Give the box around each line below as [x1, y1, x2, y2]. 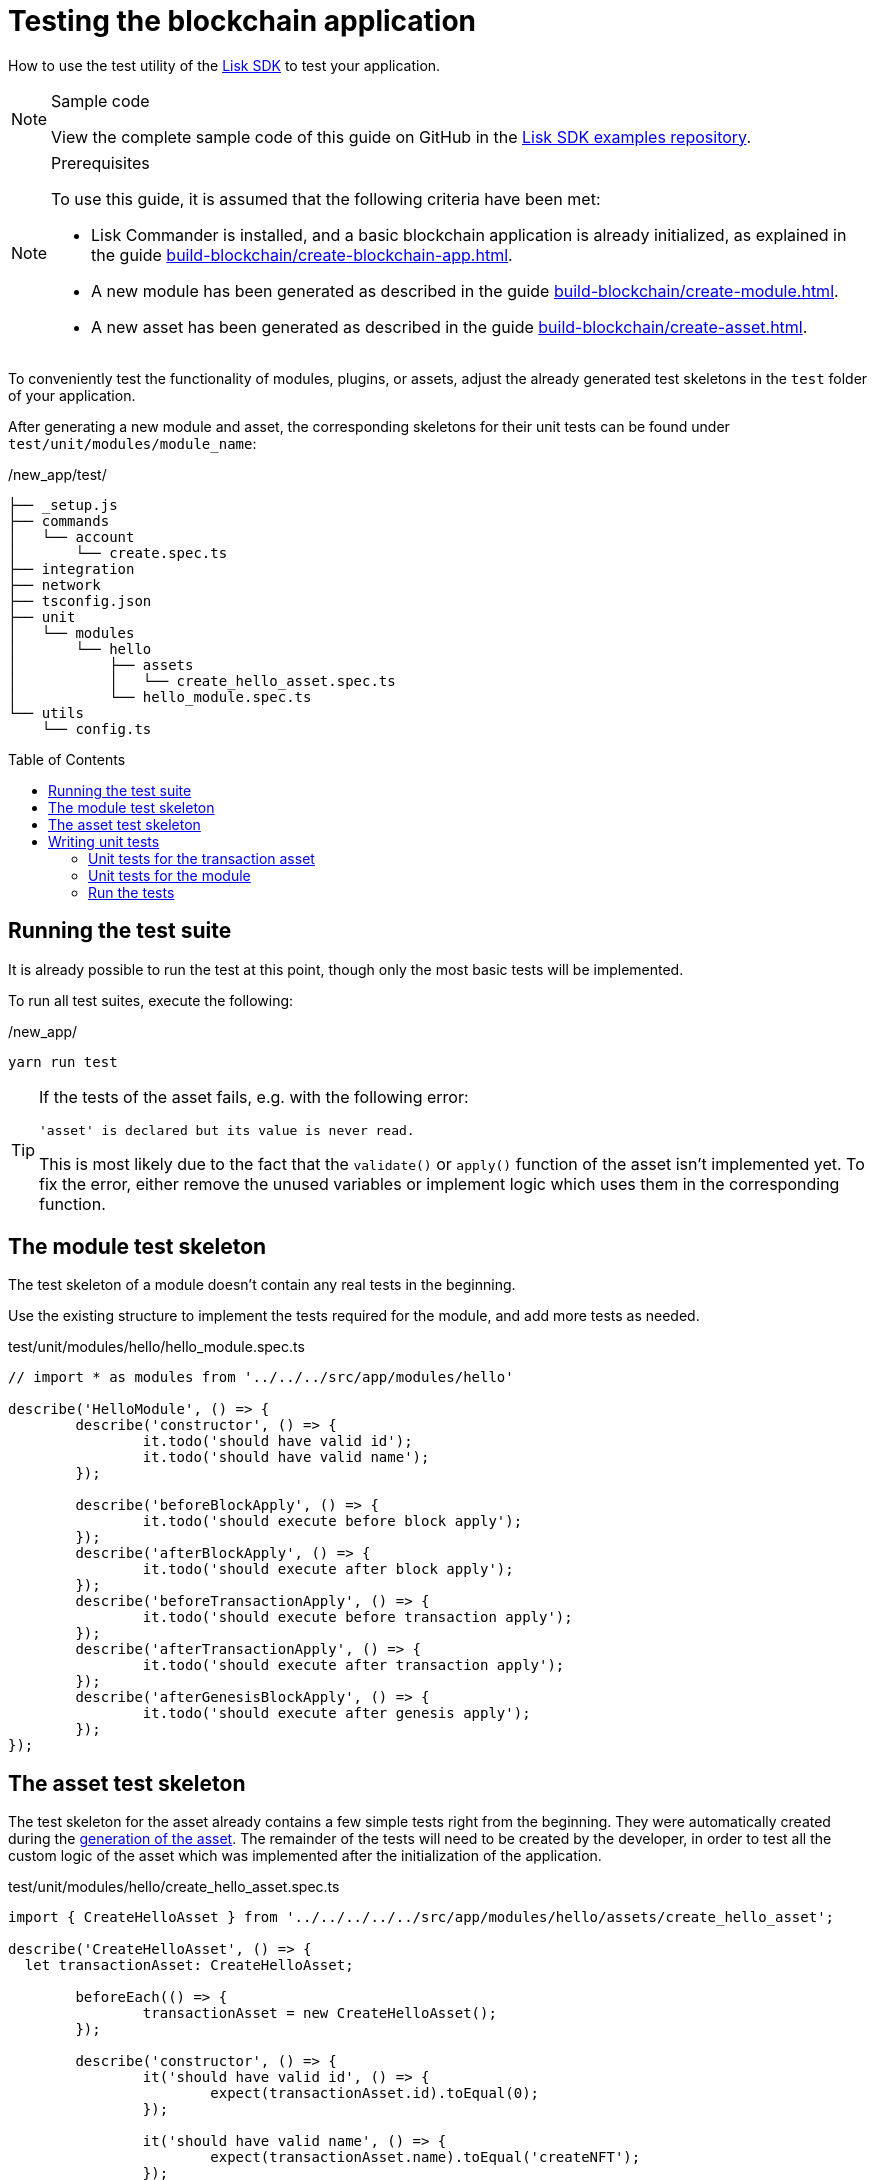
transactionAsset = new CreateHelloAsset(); [142, 2005, 497, 2022]
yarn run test [8, 1053, 118, 1070]
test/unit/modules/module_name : [8, 434, 257, 452]
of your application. [8, 386, 136, 404]
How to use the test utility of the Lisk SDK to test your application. [8, 56, 441, 74]
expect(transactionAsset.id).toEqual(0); [210, 2085, 540, 2102]
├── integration [8, 560, 135, 577]
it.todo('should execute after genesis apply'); [142, 1705, 531, 1722]
